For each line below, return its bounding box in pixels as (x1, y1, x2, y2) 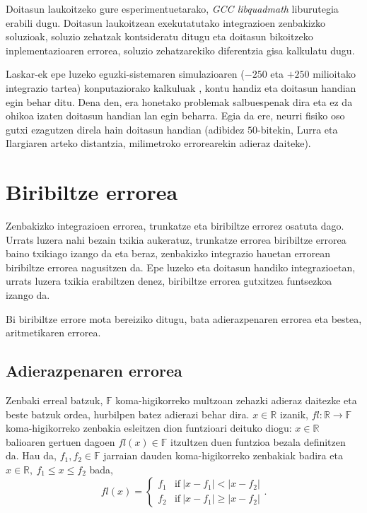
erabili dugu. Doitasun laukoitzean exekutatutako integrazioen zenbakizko (6, 15, 325, 30)
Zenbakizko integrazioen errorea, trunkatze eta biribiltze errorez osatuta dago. (6, 218, 344, 233)
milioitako (313, 66, 356, 81)
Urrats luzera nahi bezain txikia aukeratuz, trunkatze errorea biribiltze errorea (6, 232, 346, 247)
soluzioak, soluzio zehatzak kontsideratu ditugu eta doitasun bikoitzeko (6, 29, 313, 44)
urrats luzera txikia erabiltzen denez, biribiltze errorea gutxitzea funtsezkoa (6, 273, 332, 288)
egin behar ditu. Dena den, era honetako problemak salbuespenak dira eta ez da (6, 94, 353, 109)
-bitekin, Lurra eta (257, 122, 338, 136)
